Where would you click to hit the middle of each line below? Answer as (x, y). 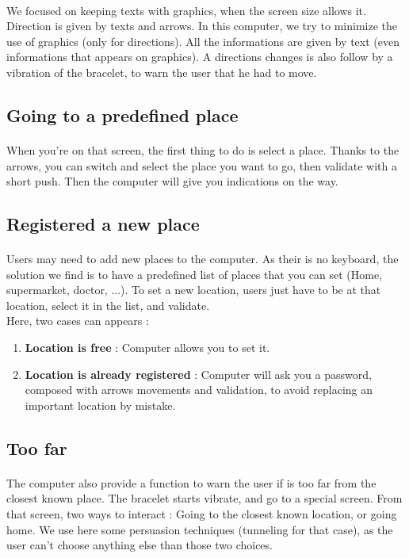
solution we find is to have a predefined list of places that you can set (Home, (195, 274)
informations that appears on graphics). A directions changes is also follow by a (200, 57)
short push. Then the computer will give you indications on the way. (172, 181)
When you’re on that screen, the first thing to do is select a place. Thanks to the (203, 149)
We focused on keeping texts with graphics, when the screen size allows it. (186, 10)
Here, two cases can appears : (78, 321)
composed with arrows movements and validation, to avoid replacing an (199, 390)
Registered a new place (103, 224)
